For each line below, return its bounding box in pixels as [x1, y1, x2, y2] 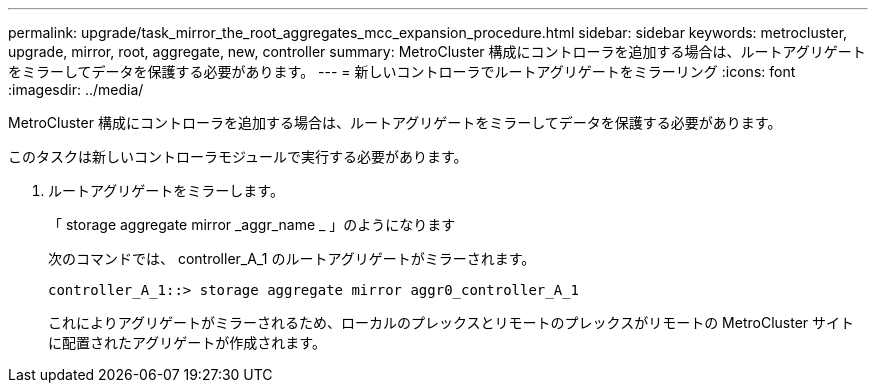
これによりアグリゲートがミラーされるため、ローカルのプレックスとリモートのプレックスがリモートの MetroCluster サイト [48, 314, 855, 331]
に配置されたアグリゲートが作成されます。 [48, 334, 326, 351]
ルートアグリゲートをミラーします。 [48, 182, 284, 199]
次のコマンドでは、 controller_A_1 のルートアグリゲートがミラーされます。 [48, 250, 536, 267]
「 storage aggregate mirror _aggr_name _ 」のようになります [48, 216, 456, 233]
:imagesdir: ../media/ [8, 81, 144, 98]
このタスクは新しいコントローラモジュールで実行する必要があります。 [8, 148, 468, 165]
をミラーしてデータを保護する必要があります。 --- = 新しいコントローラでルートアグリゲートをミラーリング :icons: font [8, 63, 796, 80]
